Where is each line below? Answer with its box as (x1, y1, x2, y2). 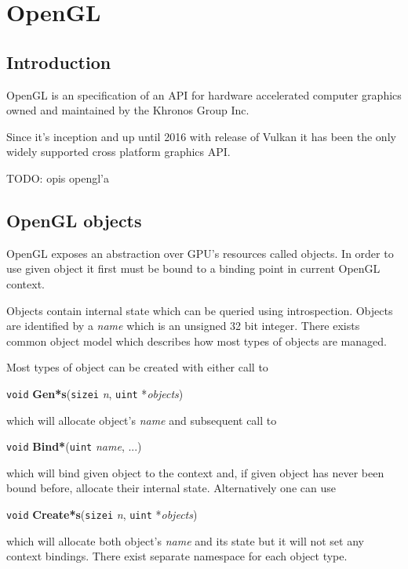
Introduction (6, 49, 111, 74)
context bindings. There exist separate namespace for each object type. (6, 548, 348, 564)
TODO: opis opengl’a (6, 169, 109, 186)
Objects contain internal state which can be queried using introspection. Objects (6, 302, 393, 318)
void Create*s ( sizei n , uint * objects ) (6, 506, 198, 522)
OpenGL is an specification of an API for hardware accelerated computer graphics (6, 86, 402, 103)
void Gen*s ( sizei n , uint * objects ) (6, 385, 184, 401)
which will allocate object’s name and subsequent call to (6, 411, 277, 428)
